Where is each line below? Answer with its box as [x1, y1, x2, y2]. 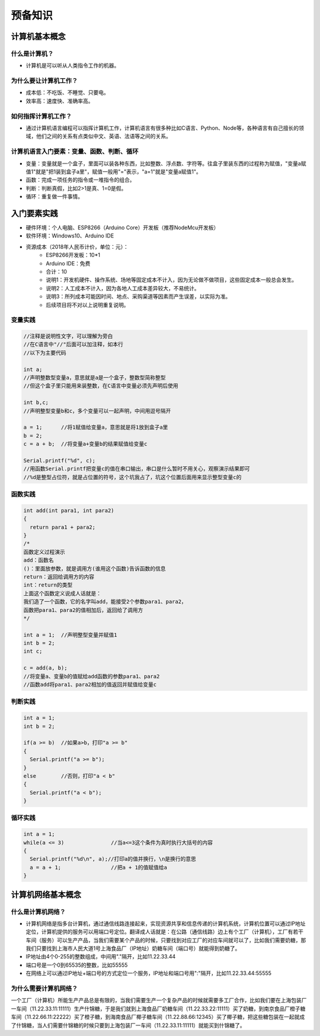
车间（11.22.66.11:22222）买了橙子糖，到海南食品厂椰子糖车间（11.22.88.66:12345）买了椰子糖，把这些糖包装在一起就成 [11, 1013, 305, 1021]
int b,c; [23, 399, 49, 406]
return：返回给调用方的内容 [23, 573, 95, 580]
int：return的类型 [23, 582, 73, 589]
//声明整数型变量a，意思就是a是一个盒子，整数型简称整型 [23, 374, 166, 381]
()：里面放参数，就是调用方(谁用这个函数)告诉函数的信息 [23, 565, 166, 572]
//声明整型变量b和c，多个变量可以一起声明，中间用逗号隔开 [23, 408, 171, 414]
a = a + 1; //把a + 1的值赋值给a [30, 864, 168, 871]
